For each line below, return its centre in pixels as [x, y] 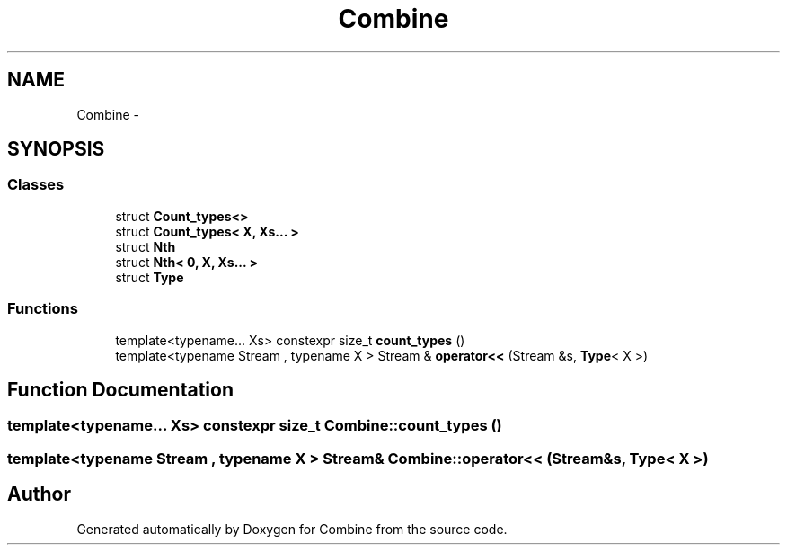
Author [39, 494]
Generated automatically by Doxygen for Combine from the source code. [292, 529]
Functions [43, 309]
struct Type [150, 277]
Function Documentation [120, 389]
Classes [36, 185]
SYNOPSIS [56, 149]
